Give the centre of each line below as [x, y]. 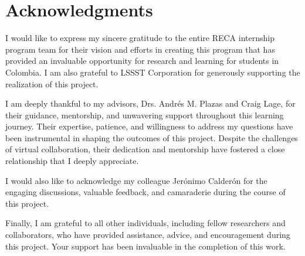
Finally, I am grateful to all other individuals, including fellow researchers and [145, 223]
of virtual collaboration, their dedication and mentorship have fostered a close [145, 149]
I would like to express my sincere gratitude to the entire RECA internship [140, 38]
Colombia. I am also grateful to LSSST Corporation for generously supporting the [153, 72]
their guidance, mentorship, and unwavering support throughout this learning [145, 115]
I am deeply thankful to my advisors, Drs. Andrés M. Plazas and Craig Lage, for [150, 103]
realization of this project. [52, 83]
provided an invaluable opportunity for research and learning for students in [142, 61]
